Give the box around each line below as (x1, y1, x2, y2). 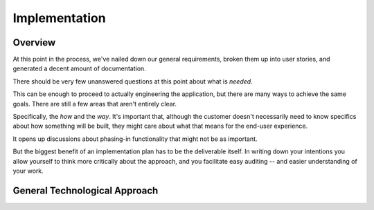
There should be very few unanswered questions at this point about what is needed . (12, 77, 253, 86)
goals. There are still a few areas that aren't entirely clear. (12, 99, 177, 108)
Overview (12, 37, 56, 48)
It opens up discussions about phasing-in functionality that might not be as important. (12, 135, 258, 143)
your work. (12, 166, 44, 175)
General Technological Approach (12, 184, 159, 196)
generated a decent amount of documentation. (12, 64, 147, 73)
